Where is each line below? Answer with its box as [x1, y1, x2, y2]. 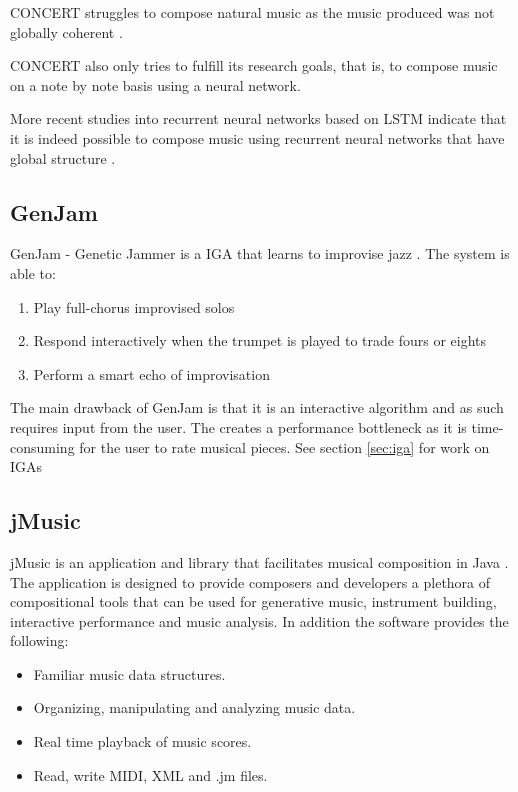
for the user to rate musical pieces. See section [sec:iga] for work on [79, 436, 490, 457]
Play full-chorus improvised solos [33, 296, 235, 317]
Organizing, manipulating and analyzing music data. [33, 697, 356, 718]
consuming [10, 436, 75, 457]
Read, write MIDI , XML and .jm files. [33, 764, 268, 785]
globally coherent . [10, 21, 123, 42]
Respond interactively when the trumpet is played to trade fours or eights [33, 330, 486, 351]
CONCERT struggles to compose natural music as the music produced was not [10, 2, 495, 22]
